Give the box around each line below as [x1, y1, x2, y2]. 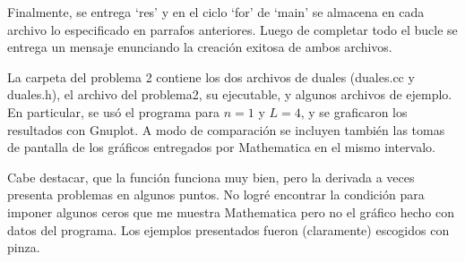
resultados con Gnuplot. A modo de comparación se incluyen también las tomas [7, 120, 445, 139]
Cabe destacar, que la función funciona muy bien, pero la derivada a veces [7, 167, 415, 186]
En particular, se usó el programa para [7, 102, 220, 121]
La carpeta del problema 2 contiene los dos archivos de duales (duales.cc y [7, 67, 415, 86]
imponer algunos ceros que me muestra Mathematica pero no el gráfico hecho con [7, 202, 454, 221]
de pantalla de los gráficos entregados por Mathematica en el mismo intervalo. [7, 138, 435, 156]
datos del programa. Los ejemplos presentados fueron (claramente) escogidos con [7, 220, 450, 239]
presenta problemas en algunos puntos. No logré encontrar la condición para [7, 185, 425, 204]
